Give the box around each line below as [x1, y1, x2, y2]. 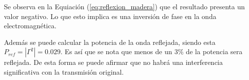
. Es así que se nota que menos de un [60, 46, 172, 57]
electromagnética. [4, 20, 57, 31]
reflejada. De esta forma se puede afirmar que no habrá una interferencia [4, 57, 223, 67]
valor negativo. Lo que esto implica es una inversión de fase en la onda [4, 11, 217, 21]
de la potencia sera [186, 46, 243, 57]
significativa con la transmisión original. [4, 66, 124, 77]
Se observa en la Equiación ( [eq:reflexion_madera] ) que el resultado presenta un [4, 1, 245, 11]
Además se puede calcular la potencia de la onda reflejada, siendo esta [4, 37, 216, 47]
